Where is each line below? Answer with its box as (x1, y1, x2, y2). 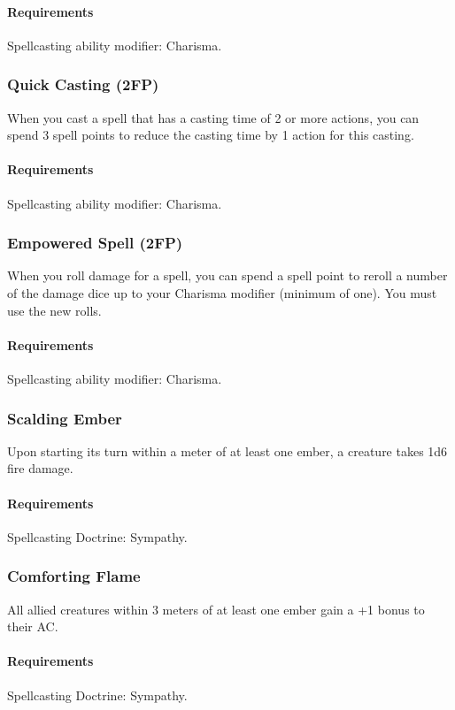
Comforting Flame (7, 565, 141, 587)
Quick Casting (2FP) (7, 73, 159, 95)
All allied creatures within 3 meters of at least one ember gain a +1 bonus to (7, 599, 425, 618)
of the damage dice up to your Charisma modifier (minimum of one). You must (7, 284, 437, 302)
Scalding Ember (7, 407, 122, 429)
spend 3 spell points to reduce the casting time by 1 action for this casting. (7, 126, 414, 144)
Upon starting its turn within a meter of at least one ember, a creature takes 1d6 (7, 441, 448, 460)
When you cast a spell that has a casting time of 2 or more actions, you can (7, 108, 420, 126)
